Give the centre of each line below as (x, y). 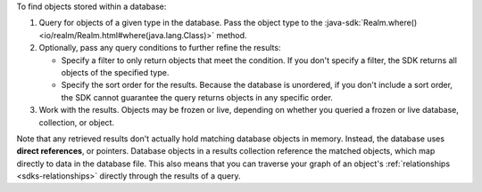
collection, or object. (77, 122)
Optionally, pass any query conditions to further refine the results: (160, 48)
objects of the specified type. (115, 72)
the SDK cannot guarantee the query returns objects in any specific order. (197, 97)
